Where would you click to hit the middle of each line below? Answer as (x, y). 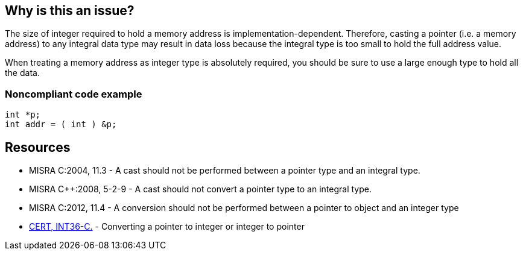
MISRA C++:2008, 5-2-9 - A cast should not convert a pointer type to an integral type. (200, 189)
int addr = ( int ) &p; (61, 124)
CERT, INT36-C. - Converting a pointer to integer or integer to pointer (167, 227)
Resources (38, 147)
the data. (22, 73)
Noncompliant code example (74, 94)
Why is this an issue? (70, 11)
